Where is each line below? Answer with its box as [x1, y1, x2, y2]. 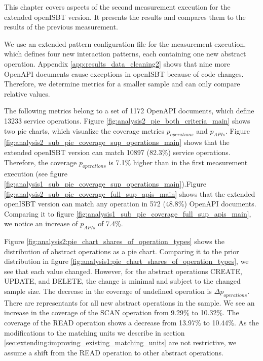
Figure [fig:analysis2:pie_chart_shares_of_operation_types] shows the [4, 236, 224, 247]
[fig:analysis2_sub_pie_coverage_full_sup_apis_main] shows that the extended [4, 188, 255, 199]
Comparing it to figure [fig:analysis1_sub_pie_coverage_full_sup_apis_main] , [4, 208, 251, 219]
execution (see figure [4, 168, 67, 179]
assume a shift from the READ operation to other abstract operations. [4, 347, 223, 357]
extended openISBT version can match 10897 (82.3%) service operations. [4, 146, 231, 157]
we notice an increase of [4, 218, 78, 229]
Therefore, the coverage [4, 157, 77, 167]
